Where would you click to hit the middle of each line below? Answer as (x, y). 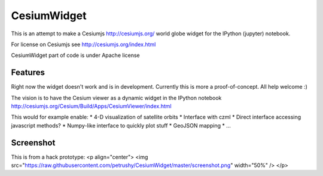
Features (28, 73)
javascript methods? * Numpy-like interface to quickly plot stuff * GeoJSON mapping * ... (121, 125)
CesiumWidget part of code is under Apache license (75, 55)
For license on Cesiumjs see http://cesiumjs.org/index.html (83, 44)
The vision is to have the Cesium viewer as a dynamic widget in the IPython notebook (116, 98)
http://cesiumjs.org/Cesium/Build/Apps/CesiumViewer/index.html (91, 106)
